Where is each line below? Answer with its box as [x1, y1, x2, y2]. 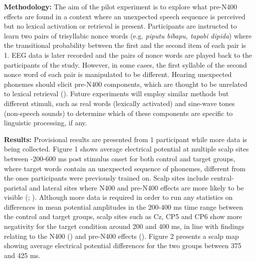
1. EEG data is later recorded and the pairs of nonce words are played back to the [4, 49, 252, 60]
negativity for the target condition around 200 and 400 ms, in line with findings [4, 221, 244, 231]
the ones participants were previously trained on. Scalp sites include [4, 173, 209, 183]
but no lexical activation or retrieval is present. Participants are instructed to [4, 21, 237, 31]
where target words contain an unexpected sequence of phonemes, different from [4, 163, 246, 173]
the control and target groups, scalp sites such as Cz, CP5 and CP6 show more [4, 211, 242, 222]
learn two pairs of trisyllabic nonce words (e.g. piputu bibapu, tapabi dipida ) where [4, 30, 252, 40]
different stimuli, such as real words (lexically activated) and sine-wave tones [4, 98, 235, 108]
